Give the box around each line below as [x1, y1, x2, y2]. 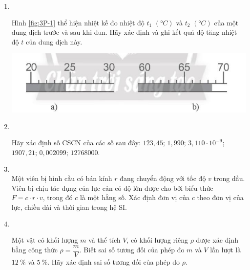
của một [214, 17, 239, 27]
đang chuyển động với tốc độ [120, 173, 206, 183]
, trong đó [42, 192, 73, 202]
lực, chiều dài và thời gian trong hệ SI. [11, 202, 127, 212]
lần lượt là [210, 245, 241, 255]
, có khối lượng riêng [126, 235, 188, 245]
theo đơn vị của [197, 192, 244, 202]
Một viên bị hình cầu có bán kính [11, 173, 112, 183]
